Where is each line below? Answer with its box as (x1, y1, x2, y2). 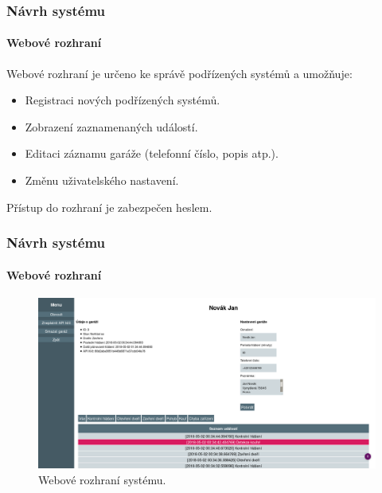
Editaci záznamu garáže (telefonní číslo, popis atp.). (25, 145, 279, 162)
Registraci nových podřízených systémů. (25, 92, 220, 108)
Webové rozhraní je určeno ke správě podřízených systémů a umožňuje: (6, 65, 353, 81)
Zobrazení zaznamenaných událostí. (25, 118, 198, 135)
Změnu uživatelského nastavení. (25, 172, 179, 189)
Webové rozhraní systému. (38, 471, 166, 487)
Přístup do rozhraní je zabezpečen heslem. (6, 198, 212, 215)
